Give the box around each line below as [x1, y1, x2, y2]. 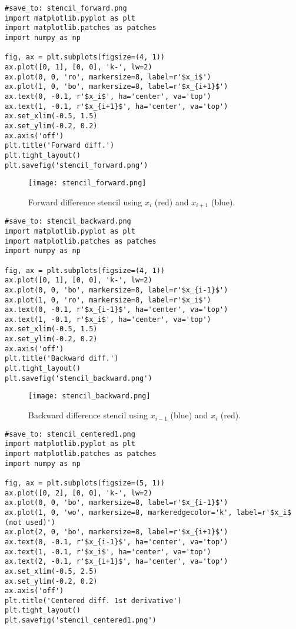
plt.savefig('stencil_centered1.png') [5, 616, 157, 625]
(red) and [154, 195, 189, 208]
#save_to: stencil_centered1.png [5, 430, 135, 438]
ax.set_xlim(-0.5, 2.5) [5, 567, 98, 575]
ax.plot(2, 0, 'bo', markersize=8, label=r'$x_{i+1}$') [5, 528, 228, 537]
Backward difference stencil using [28, 409, 148, 421]
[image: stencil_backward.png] [28, 392, 151, 401]
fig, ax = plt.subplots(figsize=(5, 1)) [5, 478, 165, 487]
